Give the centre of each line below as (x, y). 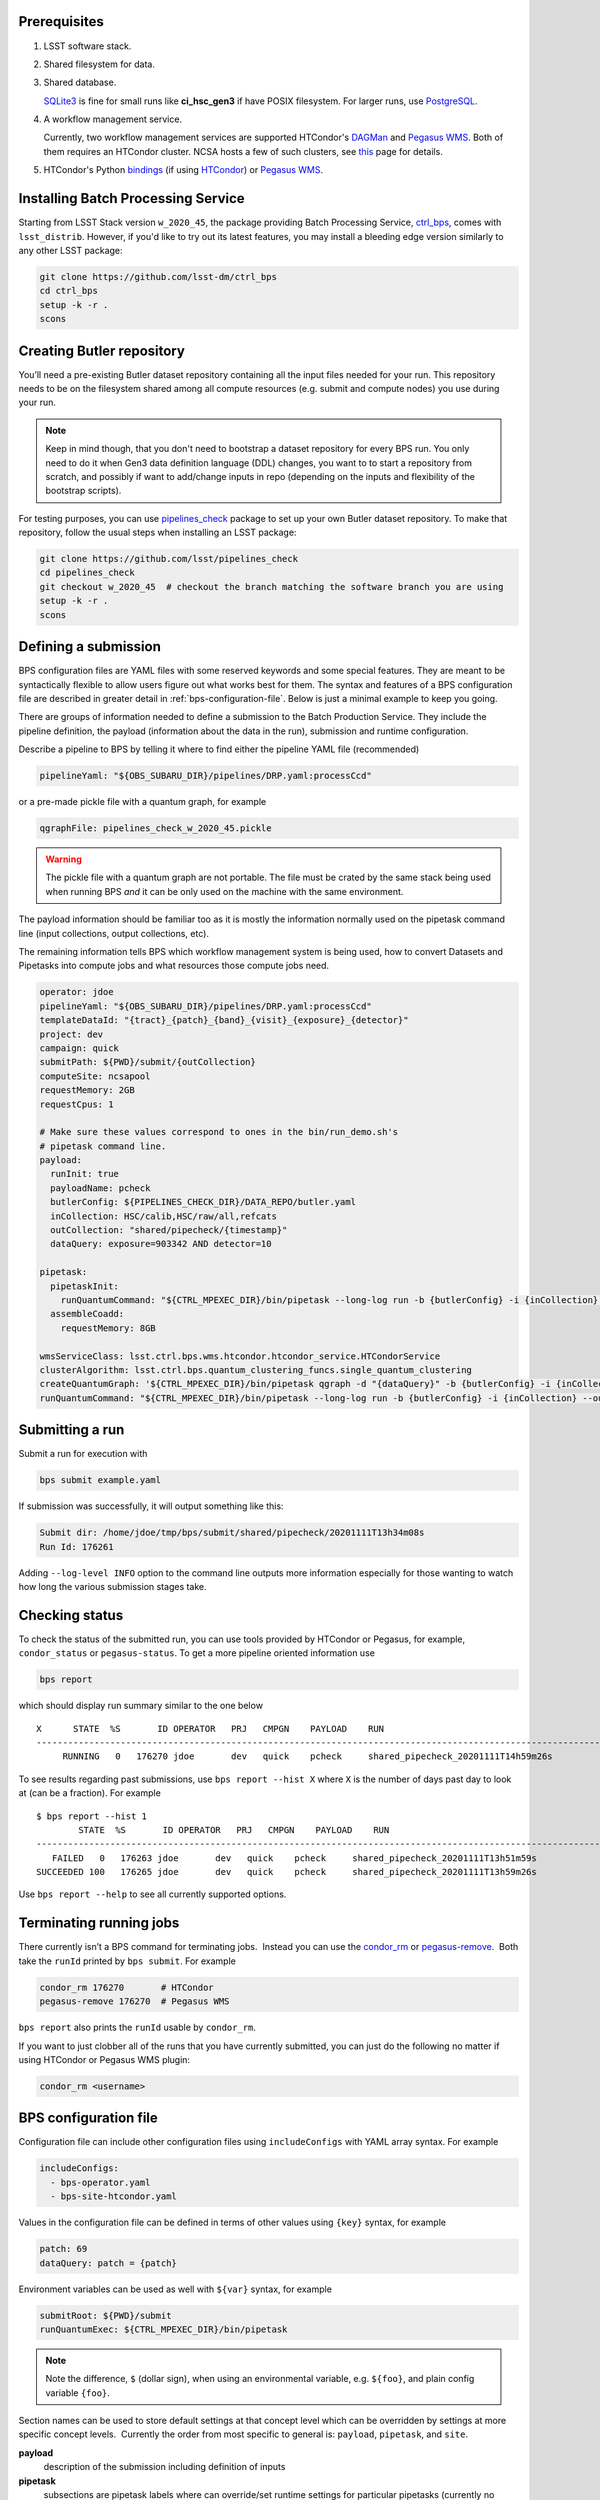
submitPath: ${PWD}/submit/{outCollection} (148, 1062)
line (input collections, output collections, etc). (114, 933)
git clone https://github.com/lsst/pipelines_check (169, 559)
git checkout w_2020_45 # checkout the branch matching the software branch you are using (271, 586)
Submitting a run (71, 1430)
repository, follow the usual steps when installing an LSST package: (157, 532)
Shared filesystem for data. (99, 64)
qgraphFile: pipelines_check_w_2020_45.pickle (155, 828)
